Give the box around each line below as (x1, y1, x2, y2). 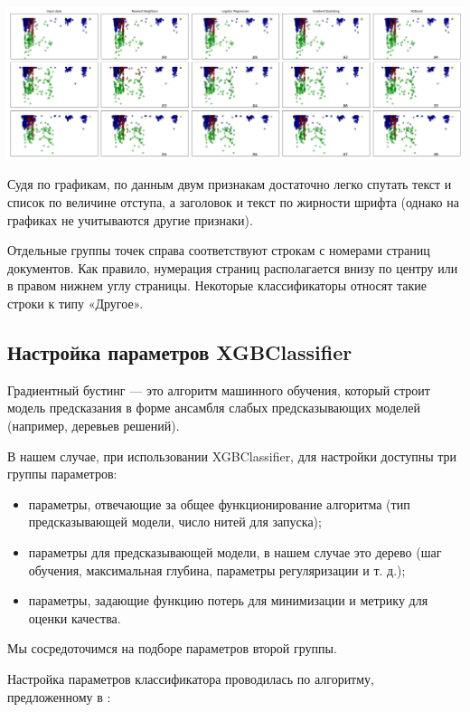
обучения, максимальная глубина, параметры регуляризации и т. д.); (28, 560, 406, 579)
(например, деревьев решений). (7, 415, 180, 434)
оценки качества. (28, 608, 121, 627)
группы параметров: (7, 464, 117, 483)
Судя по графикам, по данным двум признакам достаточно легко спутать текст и (7, 175, 452, 194)
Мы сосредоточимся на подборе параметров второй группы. (7, 639, 337, 658)
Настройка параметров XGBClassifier (7, 337, 352, 365)
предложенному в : (7, 687, 111, 706)
